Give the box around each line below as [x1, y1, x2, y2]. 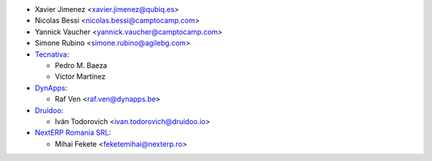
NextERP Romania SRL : [34, 128, 111, 138]
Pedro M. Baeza [54, 60, 108, 70]
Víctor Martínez [54, 72, 106, 82]
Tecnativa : [34, 49, 70, 59]
